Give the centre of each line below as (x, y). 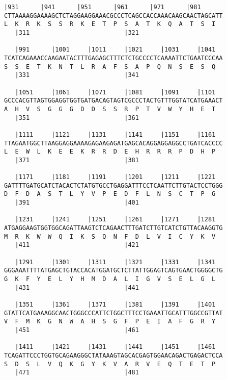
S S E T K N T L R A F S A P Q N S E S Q (110, 67)
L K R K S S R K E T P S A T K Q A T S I (110, 24)
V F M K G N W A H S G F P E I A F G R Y (110, 322)
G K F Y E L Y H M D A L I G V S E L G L (110, 279)
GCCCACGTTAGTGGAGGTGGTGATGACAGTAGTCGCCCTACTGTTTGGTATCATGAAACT (113, 101)
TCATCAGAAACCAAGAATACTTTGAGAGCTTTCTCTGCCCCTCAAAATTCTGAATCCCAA (113, 58)
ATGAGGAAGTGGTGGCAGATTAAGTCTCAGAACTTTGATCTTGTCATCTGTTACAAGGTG (113, 228)
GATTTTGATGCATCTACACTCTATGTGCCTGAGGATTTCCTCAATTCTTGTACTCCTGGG (113, 185)
